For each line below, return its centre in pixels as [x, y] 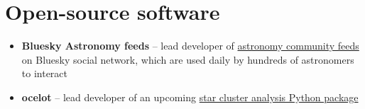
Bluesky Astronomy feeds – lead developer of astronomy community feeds [190, 46]
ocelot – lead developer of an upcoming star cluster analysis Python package [190, 97]
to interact [45, 73]
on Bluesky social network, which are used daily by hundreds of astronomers [188, 59]
